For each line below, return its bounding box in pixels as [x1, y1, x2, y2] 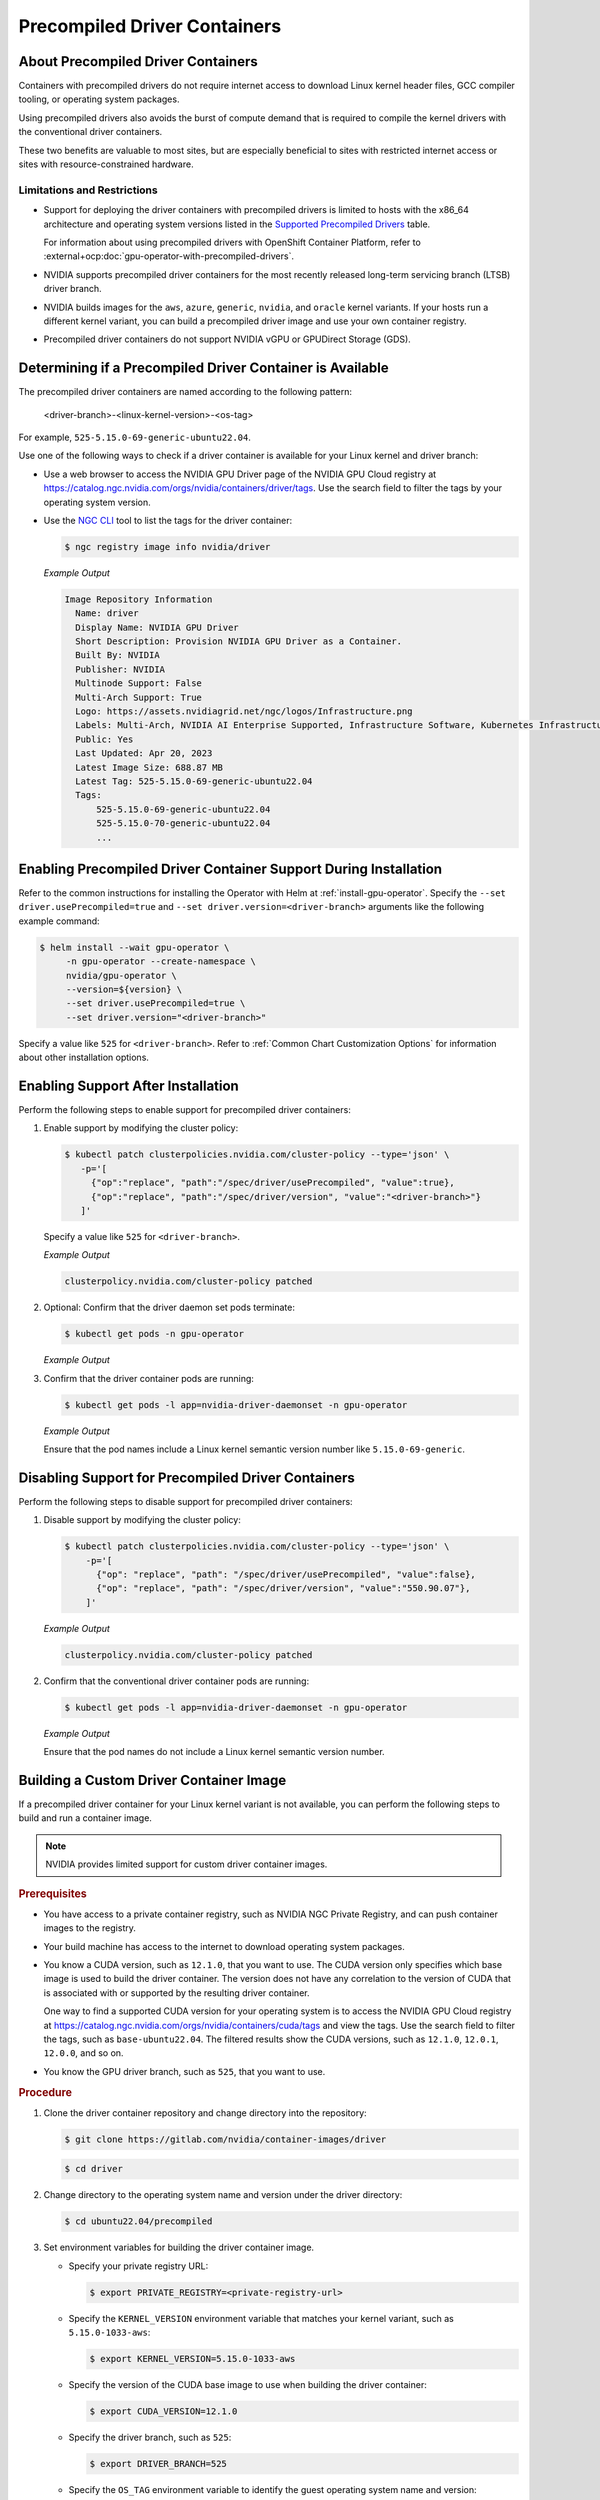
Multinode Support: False [75, 678, 202, 689]
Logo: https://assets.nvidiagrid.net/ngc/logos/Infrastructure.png [75, 706, 413, 717]
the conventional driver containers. [18, 126, 163, 138]
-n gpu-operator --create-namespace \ [65, 956, 257, 967]
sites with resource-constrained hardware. [18, 158, 194, 170]
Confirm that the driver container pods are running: [43, 1372, 255, 1384]
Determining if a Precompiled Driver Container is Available [18, 360, 389, 377]
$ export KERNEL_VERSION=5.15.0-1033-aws [89, 2353, 296, 2365]
